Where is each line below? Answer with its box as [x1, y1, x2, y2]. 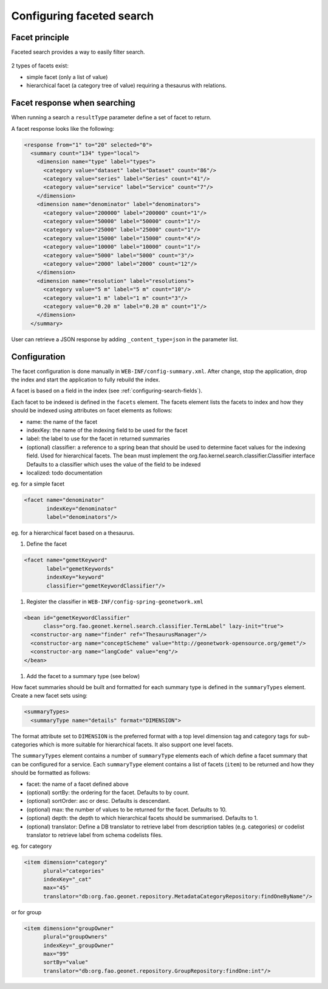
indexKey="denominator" [46, 505, 118, 512]
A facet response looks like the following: [11, 125, 115, 132]
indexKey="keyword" [46, 574, 104, 581]
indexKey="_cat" [43, 876, 92, 883]
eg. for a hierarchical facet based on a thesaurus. [11, 529, 135, 536]
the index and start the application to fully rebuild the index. [11, 376, 160, 383]
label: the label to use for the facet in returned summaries [26, 435, 170, 442]
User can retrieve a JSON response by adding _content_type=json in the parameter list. [11, 335, 239, 343]
